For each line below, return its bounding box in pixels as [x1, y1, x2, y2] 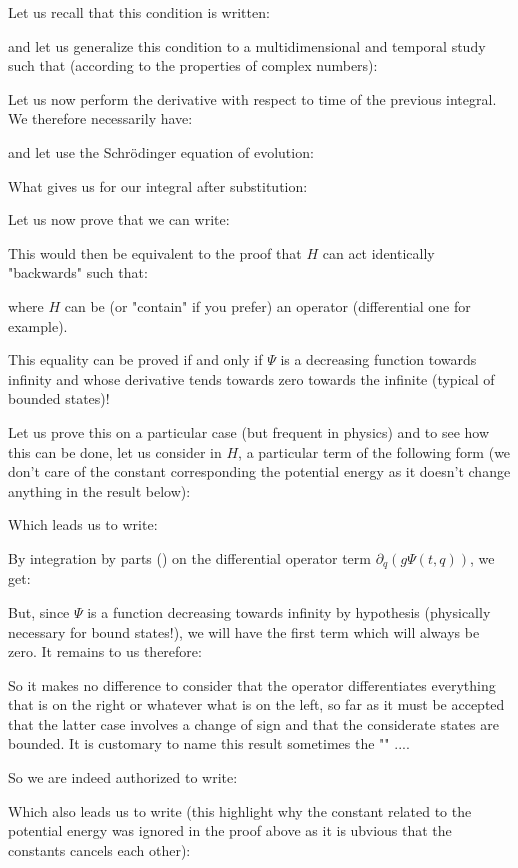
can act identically [322, 242, 435, 263]
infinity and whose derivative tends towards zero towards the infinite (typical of [8, 368, 495, 389]
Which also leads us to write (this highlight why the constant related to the [8, 800, 472, 821]
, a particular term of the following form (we [238, 441, 511, 462]
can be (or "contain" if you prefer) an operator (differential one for [64, 295, 471, 316]
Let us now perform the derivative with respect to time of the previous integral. [8, 88, 497, 109]
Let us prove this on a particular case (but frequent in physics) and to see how [8, 421, 490, 442]
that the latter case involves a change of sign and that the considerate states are [8, 713, 499, 734]
